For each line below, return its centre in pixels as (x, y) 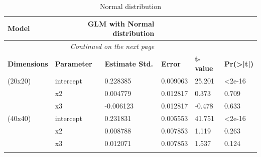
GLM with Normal (121, 23)
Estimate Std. (129, 63)
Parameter (74, 63)
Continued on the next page (112, 46)
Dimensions (28, 63)
